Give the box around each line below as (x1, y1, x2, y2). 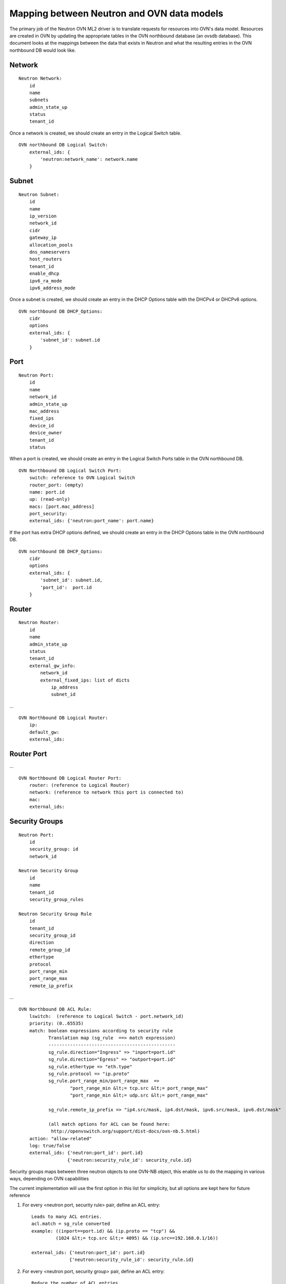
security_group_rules (29, 897, 84, 902)
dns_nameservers (29, 249, 70, 255)
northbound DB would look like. (9, 47, 77, 53)
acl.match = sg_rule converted (31, 1221, 110, 1227)
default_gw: (29, 729, 60, 735)
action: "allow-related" (29, 1136, 92, 1141)
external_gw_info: (29, 663, 76, 669)
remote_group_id (29, 947, 70, 953)
